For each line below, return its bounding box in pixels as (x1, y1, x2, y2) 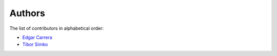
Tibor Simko (22, 41, 48, 47)
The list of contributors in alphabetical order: (9, 25, 104, 31)
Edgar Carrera (22, 34, 52, 40)
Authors (9, 8, 46, 19)
